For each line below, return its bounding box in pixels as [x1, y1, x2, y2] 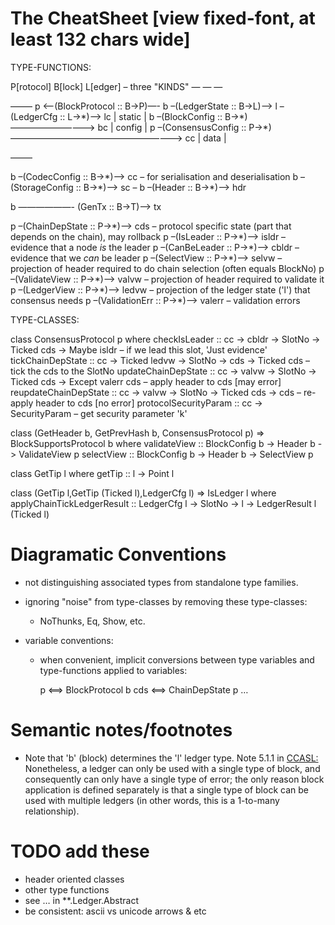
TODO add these [10, 840, 150, 862]
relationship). [24, 805, 80, 817]
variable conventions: [24, 634, 114, 646]
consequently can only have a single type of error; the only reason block [24, 773, 325, 785]
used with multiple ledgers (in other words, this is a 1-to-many [24, 794, 280, 806]
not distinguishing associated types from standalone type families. [24, 576, 299, 588]
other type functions [24, 883, 110, 896]
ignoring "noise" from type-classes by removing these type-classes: [24, 595, 308, 607]
